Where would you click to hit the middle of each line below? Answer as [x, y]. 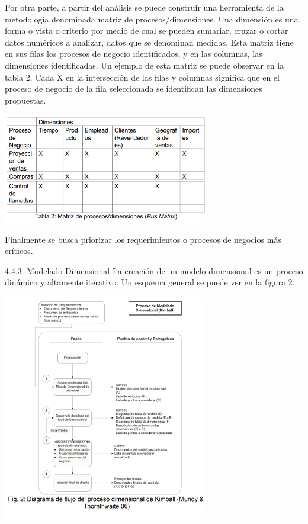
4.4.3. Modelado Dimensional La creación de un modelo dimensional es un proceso [154, 270]
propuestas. [25, 100]
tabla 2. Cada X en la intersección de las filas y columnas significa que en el [142, 77]
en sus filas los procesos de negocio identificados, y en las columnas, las [134, 54]
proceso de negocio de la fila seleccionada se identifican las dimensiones [134, 89]
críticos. [19, 251]
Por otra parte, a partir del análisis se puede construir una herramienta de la [144, 7]
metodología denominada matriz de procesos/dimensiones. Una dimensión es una [152, 19]
